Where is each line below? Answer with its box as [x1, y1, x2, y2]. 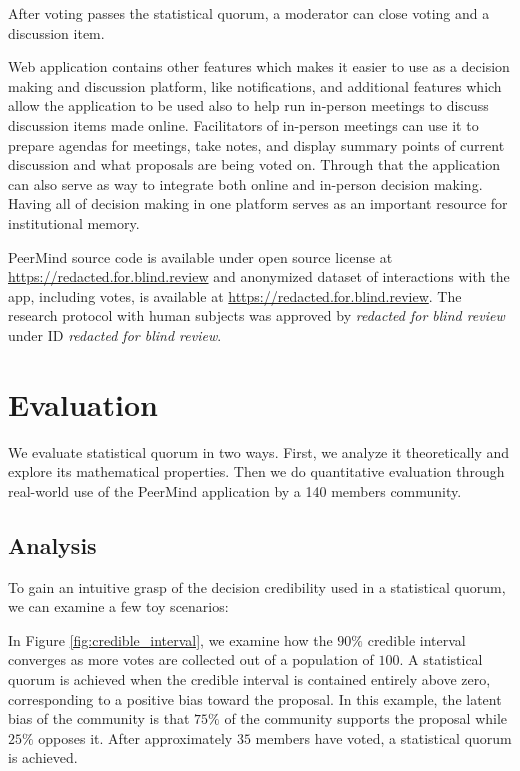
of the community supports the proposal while [224, 708, 508, 729]
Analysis [8, 529, 97, 560]
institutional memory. [8, 212, 140, 233]
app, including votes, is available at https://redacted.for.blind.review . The [8, 285, 462, 306]
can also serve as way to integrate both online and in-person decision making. [8, 173, 483, 194]
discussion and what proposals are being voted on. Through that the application [8, 154, 501, 175]
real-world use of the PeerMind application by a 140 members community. [8, 480, 462, 501]
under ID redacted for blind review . [8, 324, 222, 345]
